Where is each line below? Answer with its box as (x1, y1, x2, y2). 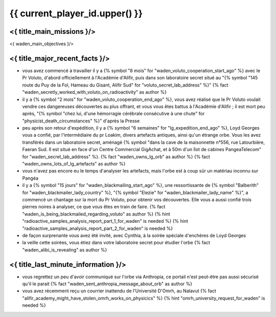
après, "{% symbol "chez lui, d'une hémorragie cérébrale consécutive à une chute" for (22, 111, 205, 117)
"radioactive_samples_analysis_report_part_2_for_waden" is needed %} (22, 225, 173, 231)
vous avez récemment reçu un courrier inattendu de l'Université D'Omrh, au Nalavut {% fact (22, 288, 217, 294)
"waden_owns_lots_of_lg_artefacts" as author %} (22, 161, 126, 167)
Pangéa (22, 175, 38, 181)
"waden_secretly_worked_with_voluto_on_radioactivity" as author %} (22, 89, 167, 95)
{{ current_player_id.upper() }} (9, 8, 143, 19)
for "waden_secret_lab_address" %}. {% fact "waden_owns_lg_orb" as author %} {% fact (22, 154, 211, 160)
